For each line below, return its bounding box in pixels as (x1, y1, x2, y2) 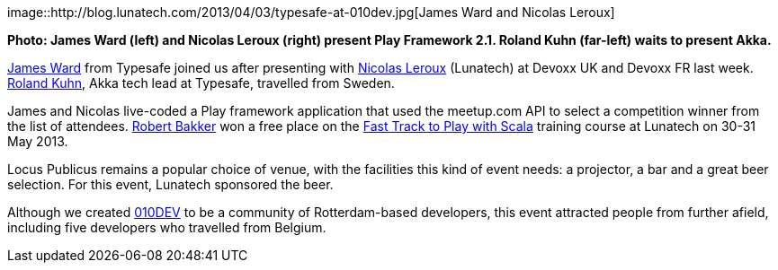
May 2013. (7, 134, 68, 149)
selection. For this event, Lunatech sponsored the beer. (7, 177, 334, 192)
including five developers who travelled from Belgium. (7, 220, 326, 235)
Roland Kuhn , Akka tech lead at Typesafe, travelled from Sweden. (7, 75, 395, 91)
